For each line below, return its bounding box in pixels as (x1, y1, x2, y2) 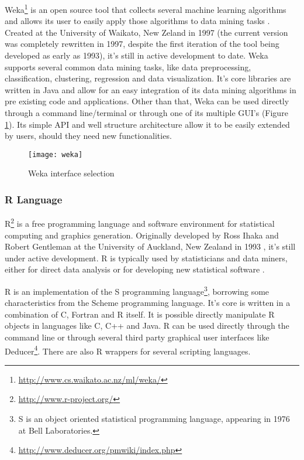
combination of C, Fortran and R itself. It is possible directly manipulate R (5, 308, 275, 320)
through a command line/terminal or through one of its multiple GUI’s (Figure (5, 107, 288, 118)
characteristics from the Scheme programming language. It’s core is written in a (5, 297, 291, 309)
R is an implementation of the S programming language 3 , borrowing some (5, 283, 270, 297)
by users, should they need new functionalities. (5, 130, 172, 142)
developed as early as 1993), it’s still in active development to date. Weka (5, 49, 268, 62)
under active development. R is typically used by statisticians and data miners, (5, 251, 288, 264)
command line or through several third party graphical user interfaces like (5, 330, 270, 343)
